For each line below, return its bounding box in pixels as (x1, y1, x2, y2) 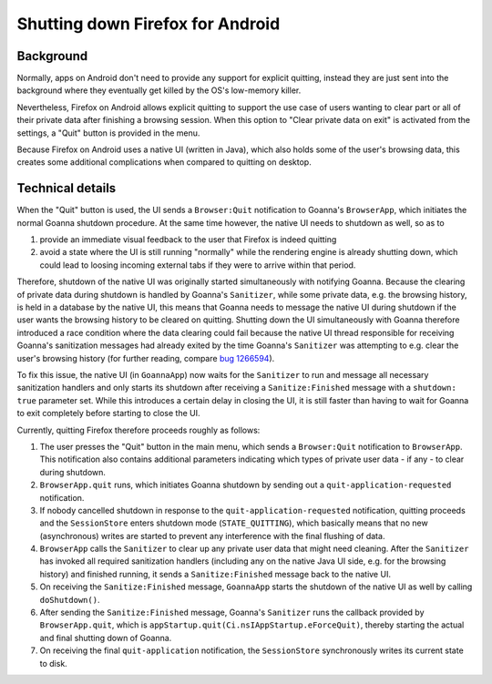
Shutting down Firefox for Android (16, 14, 281, 34)
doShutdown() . (39, 594, 100, 605)
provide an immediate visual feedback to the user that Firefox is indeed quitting (39, 234, 337, 245)
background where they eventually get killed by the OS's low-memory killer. (16, 85, 302, 96)
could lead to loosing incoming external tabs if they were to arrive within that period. (39, 260, 356, 271)
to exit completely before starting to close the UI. (16, 408, 200, 419)
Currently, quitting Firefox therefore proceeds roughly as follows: (16, 424, 261, 435)
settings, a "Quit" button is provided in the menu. (16, 128, 200, 138)
